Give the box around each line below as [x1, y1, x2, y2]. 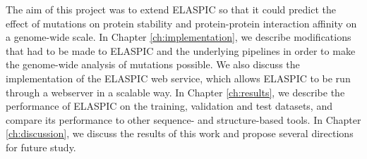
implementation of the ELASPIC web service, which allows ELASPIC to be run [6, 70, 351, 85]
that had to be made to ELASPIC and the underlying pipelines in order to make [6, 43, 356, 58]
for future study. [6, 139, 76, 154]
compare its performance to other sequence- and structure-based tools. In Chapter [6, 112, 361, 127]
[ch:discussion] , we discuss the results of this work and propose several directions [6, 126, 354, 141]
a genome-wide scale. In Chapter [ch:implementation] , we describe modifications [6, 30, 351, 44]
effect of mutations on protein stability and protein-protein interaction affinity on [6, 15, 357, 30]
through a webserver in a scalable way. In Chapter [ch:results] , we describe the [6, 84, 345, 99]
